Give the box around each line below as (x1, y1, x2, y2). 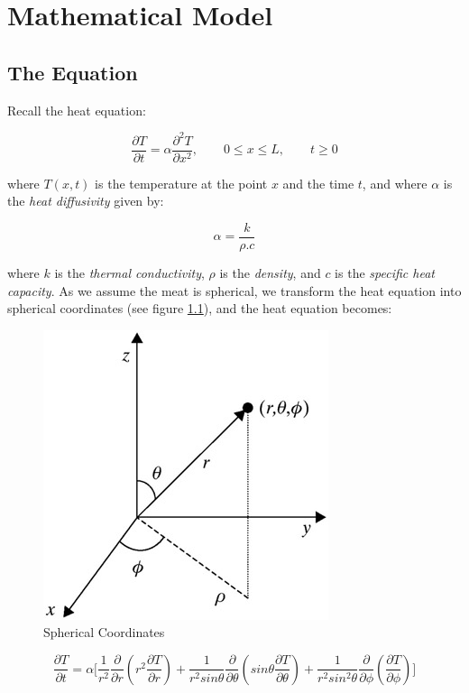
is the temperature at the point (95, 173, 268, 192)
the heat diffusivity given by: (7, 191, 164, 210)
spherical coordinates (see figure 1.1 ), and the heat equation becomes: (7, 299, 392, 318)
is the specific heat (335, 263, 435, 282)
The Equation (7, 58, 138, 86)
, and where (362, 173, 428, 192)
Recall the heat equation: (7, 100, 146, 119)
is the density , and (219, 263, 321, 282)
